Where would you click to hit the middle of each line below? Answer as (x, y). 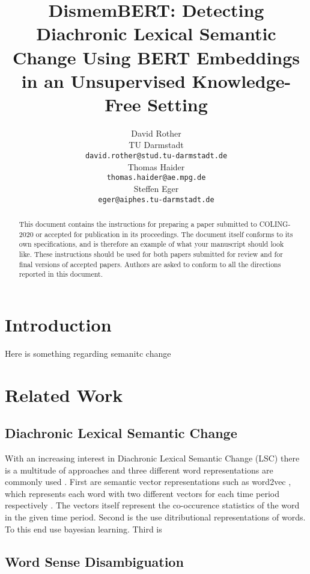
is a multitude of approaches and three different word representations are (139, 470)
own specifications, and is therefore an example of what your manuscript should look (151, 244)
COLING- (275, 224)
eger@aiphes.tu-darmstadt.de (156, 199)
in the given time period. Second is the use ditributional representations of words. (155, 517)
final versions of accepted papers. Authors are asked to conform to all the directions (150, 264)
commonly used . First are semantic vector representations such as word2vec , (148, 482)
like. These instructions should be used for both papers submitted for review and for (151, 254)
